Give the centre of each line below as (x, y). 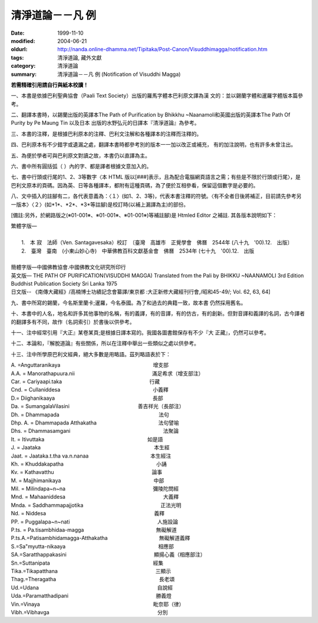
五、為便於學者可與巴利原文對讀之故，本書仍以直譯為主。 (80, 155)
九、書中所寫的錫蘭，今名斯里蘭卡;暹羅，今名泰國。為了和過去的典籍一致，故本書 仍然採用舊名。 (129, 303)
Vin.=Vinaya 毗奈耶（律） (98, 604)
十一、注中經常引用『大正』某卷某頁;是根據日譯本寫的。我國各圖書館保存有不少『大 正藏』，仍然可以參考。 (140, 333)
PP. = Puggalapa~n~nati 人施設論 (95, 522)
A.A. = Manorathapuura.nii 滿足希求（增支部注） (107, 373)
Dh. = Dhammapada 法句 (90, 415)
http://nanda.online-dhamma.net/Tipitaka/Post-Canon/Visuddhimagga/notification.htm (163, 49)
